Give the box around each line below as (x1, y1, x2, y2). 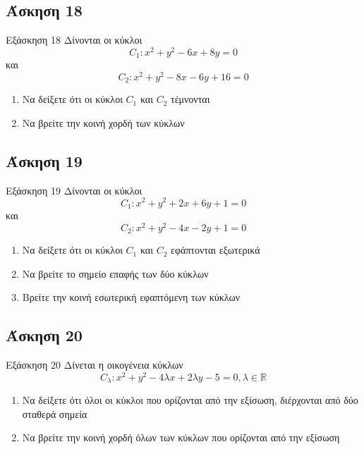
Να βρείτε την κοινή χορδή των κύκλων (22, 116, 185, 130)
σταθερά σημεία (22, 406, 87, 421)
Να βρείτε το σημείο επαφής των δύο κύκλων (22, 266, 209, 281)
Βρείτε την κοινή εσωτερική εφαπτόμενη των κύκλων (22, 290, 241, 305)
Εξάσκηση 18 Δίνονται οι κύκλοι (6, 32, 142, 47)
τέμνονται (171, 92, 210, 106)
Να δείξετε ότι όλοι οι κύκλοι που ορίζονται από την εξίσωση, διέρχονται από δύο (22, 393, 358, 407)
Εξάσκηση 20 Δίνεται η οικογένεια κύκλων (6, 357, 183, 372)
